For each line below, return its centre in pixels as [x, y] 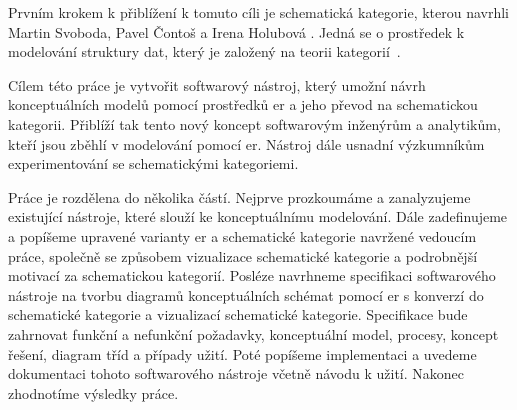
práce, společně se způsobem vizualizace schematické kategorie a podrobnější [243, 255]
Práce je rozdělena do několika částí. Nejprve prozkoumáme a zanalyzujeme [239, 196]
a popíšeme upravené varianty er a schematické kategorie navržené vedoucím [242, 235]
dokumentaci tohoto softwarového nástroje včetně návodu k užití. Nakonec [236, 373]
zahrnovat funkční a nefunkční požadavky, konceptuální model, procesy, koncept [253, 333]
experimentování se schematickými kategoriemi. [153, 163]
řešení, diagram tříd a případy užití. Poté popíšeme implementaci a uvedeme [242, 353]
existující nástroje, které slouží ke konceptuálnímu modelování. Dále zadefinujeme [258, 216]
